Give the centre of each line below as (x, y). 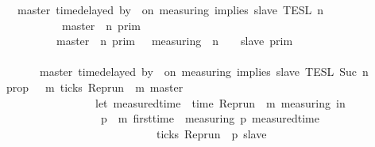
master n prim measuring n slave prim (174, 41)
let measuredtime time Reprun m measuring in (220, 102)
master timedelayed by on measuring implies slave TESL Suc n (204, 72)
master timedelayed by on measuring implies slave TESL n (170, 9)
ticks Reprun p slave (211, 133)
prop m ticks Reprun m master (95, 87)
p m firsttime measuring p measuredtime (210, 118)
